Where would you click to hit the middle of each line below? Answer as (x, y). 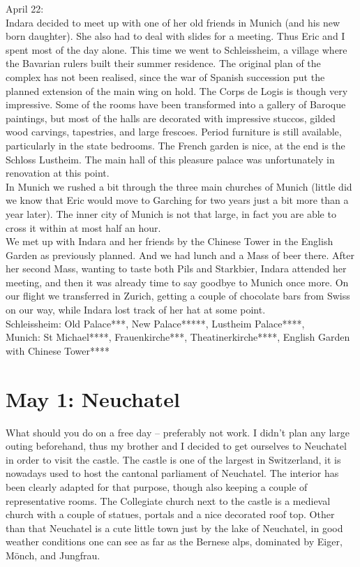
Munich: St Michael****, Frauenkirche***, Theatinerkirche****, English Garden (178, 337)
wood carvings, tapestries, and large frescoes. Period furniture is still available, (174, 132)
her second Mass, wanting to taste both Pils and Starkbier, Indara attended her (176, 268)
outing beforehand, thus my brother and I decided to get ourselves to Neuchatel (176, 446)
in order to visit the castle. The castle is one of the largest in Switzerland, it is (173, 459)
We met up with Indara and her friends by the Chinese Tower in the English (170, 241)
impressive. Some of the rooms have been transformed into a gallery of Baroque (176, 104)
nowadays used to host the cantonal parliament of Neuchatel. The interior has (172, 473)
